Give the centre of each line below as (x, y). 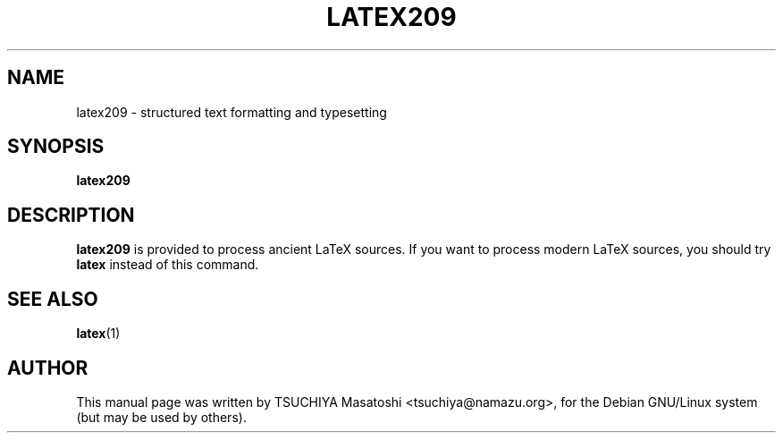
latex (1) (98, 334)
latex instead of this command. (168, 265)
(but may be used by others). (161, 417)
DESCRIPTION (71, 215)
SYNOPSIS (56, 147)
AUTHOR (48, 368)
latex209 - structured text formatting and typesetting (232, 112)
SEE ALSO (53, 299)
